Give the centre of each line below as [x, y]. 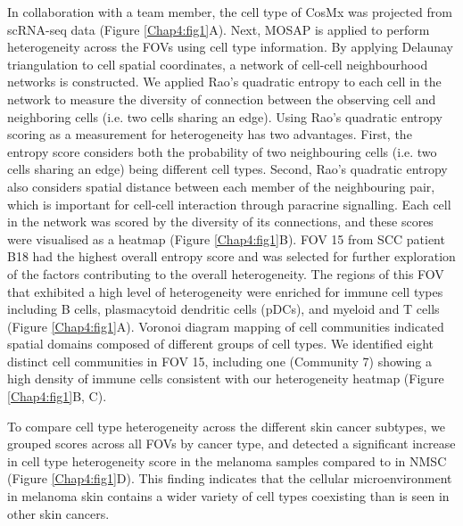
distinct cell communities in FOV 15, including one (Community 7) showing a [220, 361]
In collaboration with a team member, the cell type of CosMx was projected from [230, 12]
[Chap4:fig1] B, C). [57, 396]
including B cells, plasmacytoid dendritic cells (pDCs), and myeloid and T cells [223, 309]
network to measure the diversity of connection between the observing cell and [222, 99]
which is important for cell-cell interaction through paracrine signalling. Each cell [229, 204]
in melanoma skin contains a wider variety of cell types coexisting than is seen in [228, 496]
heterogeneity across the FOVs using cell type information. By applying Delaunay [230, 47]
